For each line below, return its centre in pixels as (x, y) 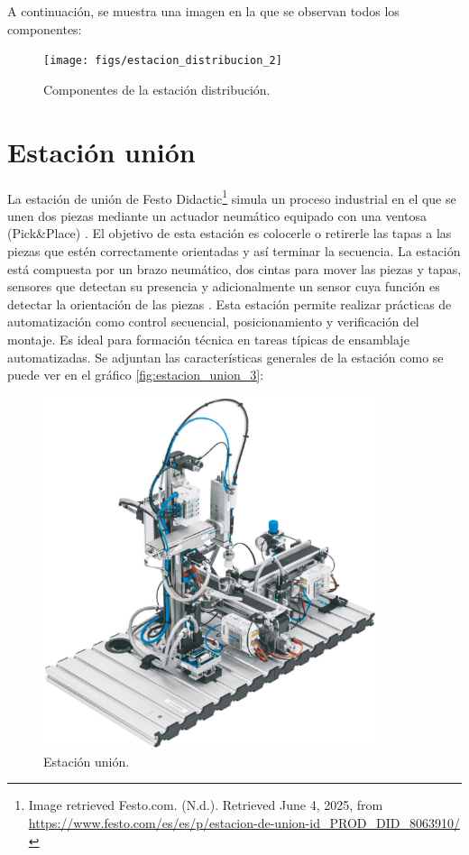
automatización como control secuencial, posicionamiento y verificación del (213, 322)
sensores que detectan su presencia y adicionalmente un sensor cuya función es (224, 286)
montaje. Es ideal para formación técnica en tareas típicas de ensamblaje (208, 339)
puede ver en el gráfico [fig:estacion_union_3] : (136, 375)
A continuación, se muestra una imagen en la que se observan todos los (203, 11)
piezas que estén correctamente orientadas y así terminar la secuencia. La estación (234, 251)
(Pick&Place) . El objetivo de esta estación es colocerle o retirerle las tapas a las (230, 233)
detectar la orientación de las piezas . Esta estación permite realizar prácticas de (230, 303)
